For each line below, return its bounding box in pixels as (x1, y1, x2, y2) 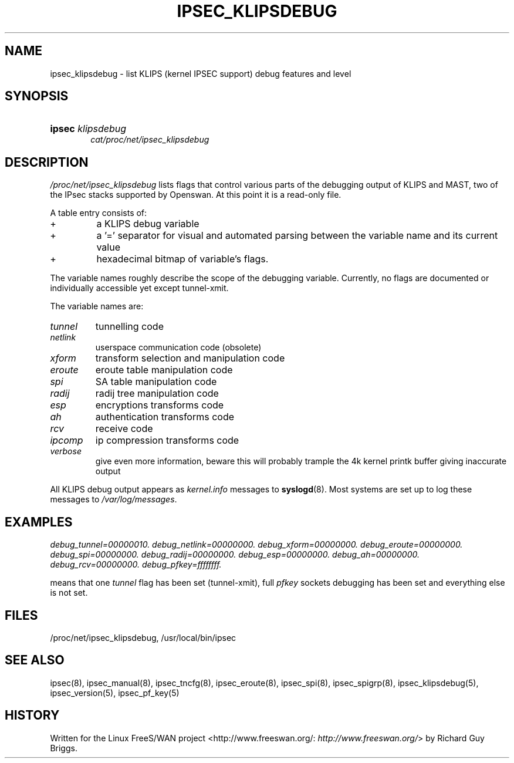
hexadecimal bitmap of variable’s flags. (96, 253, 269, 265)
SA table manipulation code (95, 376, 217, 388)
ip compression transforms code (95, 434, 239, 447)
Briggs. (50, 742, 77, 753)
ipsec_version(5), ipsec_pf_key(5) (50, 687, 180, 698)
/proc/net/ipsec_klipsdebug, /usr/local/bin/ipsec (50, 632, 236, 643)
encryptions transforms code (95, 399, 224, 411)
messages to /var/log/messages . (50, 494, 177, 505)
